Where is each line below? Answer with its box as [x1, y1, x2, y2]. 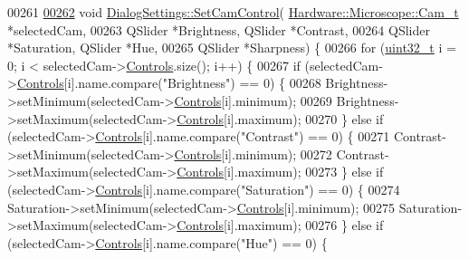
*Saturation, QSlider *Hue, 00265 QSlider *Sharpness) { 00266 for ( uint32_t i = [7, 38, 456, 57]
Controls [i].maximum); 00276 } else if [177, 216, 384, 235]
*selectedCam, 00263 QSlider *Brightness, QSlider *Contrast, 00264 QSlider [7, 20, 430, 39]
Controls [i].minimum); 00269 [174, 91, 332, 110]
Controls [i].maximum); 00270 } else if [177, 109, 384, 128]
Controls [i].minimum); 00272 [174, 144, 332, 163]
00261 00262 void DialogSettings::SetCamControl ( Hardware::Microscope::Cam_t [7, 3, 459, 21]
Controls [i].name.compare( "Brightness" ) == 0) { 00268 [16, 73, 321, 92]
